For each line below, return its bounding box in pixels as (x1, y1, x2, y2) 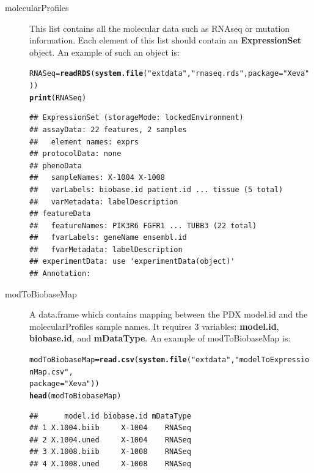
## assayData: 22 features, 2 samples (29, 125, 187, 134)
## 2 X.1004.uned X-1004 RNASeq (29, 435, 191, 444)
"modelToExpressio (235, 356, 310, 365)
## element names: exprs (29, 137, 139, 146)
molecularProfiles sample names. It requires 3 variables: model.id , (29, 319, 279, 332)
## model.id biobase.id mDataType (29, 411, 191, 420)
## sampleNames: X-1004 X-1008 (29, 173, 165, 182)
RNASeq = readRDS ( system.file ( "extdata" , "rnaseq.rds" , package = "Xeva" (29, 69, 310, 78)
